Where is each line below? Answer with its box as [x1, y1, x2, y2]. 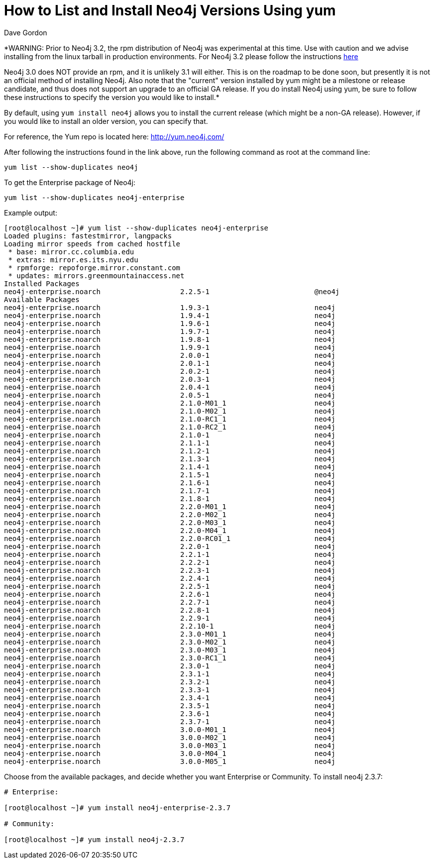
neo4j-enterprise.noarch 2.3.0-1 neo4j [4, 661, 335, 670]
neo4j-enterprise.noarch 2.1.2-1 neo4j [4, 446, 335, 455]
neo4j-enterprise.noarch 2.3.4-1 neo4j [4, 693, 335, 702]
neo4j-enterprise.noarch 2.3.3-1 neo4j [4, 685, 335, 694]
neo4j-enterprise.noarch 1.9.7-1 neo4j [4, 327, 335, 335]
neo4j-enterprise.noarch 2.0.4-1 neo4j [4, 383, 335, 391]
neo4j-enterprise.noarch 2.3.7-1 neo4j [4, 717, 335, 726]
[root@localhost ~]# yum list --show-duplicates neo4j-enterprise [4, 223, 269, 232]
